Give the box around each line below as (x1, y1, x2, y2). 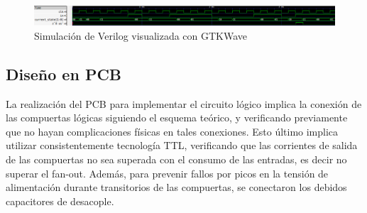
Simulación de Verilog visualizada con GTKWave (34, 28, 248, 43)
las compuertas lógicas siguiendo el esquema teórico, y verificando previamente (6, 110, 348, 125)
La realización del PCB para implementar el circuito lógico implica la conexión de (6, 96, 362, 111)
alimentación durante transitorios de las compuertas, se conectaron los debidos (6, 180, 347, 195)
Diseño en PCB (6, 62, 122, 84)
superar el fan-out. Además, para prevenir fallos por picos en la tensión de (6, 165, 329, 180)
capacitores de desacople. (6, 193, 114, 208)
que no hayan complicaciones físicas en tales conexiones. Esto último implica (6, 124, 339, 138)
